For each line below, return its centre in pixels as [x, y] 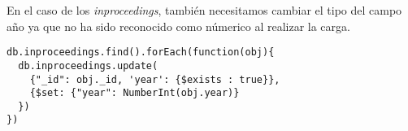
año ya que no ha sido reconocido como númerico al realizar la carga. [178, 26]
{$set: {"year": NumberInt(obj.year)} [135, 93]
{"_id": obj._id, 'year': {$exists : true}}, [155, 79]
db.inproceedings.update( [88, 65]
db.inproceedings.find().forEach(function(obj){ [141, 52]
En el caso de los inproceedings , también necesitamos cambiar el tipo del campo [204, 10]
